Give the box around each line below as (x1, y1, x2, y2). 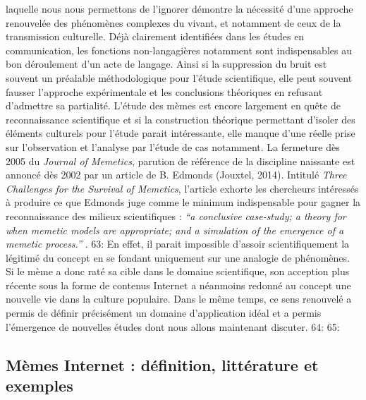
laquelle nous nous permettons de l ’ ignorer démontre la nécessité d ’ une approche (6, 1, 353, 16)
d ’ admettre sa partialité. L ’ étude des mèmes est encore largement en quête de (6, 98, 341, 113)
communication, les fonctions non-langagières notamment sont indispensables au (6, 42, 352, 57)
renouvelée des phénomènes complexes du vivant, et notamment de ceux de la (6, 15, 341, 30)
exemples (6, 375, 73, 396)
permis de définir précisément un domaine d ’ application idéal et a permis (6, 305, 322, 320)
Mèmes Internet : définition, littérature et (6, 353, 319, 375)
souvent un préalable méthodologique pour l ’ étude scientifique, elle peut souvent (6, 70, 353, 85)
